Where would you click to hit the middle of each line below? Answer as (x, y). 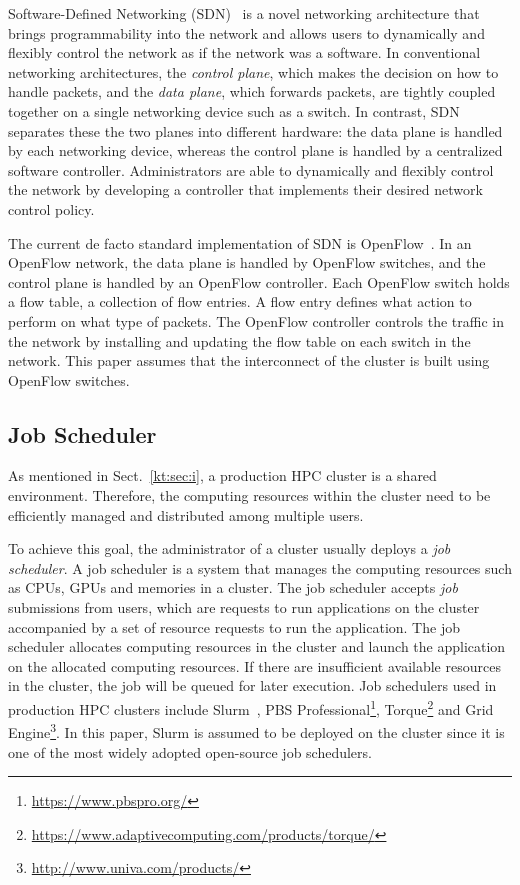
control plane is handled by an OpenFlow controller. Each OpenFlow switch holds (259, 281)
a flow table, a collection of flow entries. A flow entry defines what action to (240, 301)
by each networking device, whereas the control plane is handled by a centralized (255, 150)
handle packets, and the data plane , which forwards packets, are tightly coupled (252, 91)
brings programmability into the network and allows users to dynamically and (246, 32)
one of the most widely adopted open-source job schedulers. (190, 751)
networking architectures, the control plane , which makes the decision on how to (253, 71)
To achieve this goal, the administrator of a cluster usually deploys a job (229, 548)
